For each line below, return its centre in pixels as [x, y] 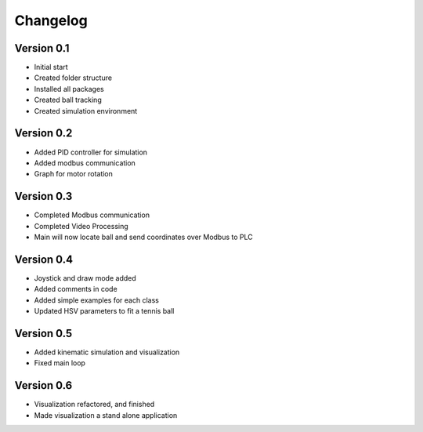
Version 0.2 [43, 133]
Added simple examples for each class [97, 300]
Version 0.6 [43, 385]
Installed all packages [69, 89]
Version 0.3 [43, 196]
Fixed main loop [60, 363]
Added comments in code [76, 289]
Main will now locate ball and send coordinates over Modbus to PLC [144, 237]
